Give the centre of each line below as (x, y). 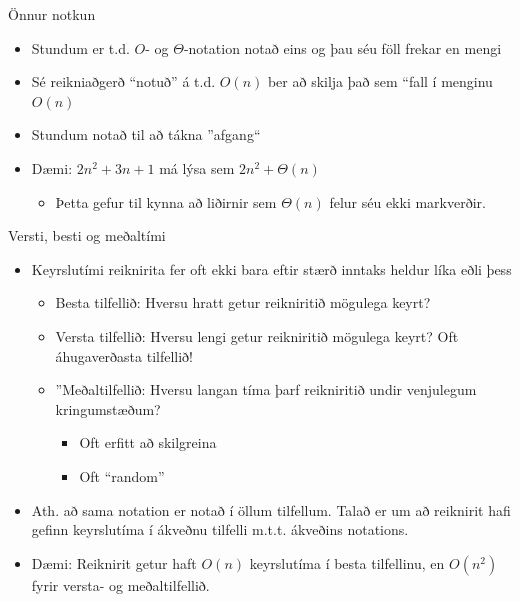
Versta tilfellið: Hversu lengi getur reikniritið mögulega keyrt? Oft (257, 335)
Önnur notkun (52, 14)
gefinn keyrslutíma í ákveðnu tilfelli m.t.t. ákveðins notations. (220, 529)
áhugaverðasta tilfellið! (124, 355)
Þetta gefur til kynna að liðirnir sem (166, 201)
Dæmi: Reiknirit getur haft (114, 562)
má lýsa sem (197, 167)
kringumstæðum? (108, 408)
